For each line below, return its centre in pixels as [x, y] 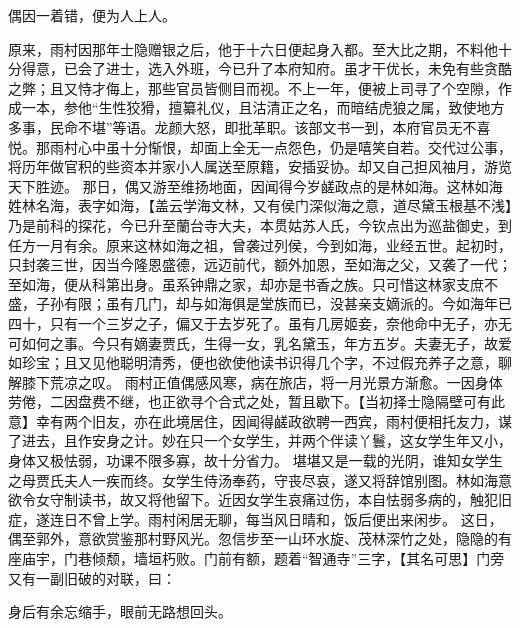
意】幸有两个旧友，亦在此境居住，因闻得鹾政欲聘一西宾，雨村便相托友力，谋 [260, 420]
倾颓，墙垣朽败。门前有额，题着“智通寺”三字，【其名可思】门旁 [298, 558]
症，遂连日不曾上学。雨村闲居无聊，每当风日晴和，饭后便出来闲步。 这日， [255, 518]
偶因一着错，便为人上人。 [92, 15]
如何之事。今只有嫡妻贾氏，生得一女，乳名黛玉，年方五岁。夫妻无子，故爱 [266, 342]
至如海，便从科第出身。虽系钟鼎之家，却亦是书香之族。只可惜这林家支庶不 [253, 283]
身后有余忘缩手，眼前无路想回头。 [120, 611]
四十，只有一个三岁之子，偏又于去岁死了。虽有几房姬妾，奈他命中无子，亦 [253, 322]
